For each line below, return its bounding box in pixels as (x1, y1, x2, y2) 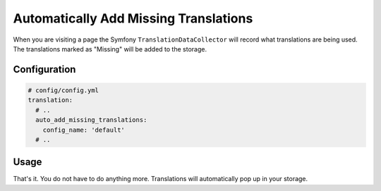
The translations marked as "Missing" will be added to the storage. (13, 44, 207, 53)
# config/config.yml (28, 86, 99, 94)
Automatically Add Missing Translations (13, 11, 253, 26)
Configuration (13, 63, 76, 75)
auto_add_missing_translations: (35, 116, 147, 124)
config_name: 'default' (42, 125, 125, 134)
